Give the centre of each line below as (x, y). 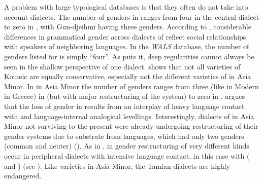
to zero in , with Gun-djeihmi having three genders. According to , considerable (128, 27)
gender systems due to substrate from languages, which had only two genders (124, 136)
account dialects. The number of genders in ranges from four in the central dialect (132, 16)
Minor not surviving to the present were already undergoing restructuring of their (131, 126)
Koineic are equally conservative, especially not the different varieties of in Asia (128, 76)
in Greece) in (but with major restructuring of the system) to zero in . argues (125, 96)
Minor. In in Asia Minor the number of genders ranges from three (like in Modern (131, 86)
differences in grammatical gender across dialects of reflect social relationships (125, 36)
